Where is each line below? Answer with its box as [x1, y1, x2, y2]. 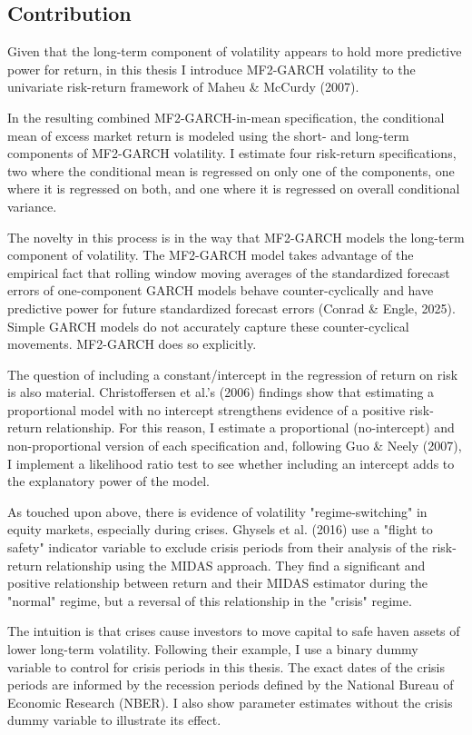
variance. [7, 196, 57, 215]
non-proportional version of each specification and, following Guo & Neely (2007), [7, 436, 462, 455]
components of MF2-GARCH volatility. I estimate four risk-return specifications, [7, 144, 457, 163]
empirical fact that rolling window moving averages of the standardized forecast [7, 263, 450, 282]
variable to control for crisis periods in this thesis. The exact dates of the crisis [7, 657, 445, 676]
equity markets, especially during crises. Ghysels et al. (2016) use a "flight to [7, 520, 433, 539]
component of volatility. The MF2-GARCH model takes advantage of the [7, 245, 414, 264]
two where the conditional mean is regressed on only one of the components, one [7, 161, 455, 180]
